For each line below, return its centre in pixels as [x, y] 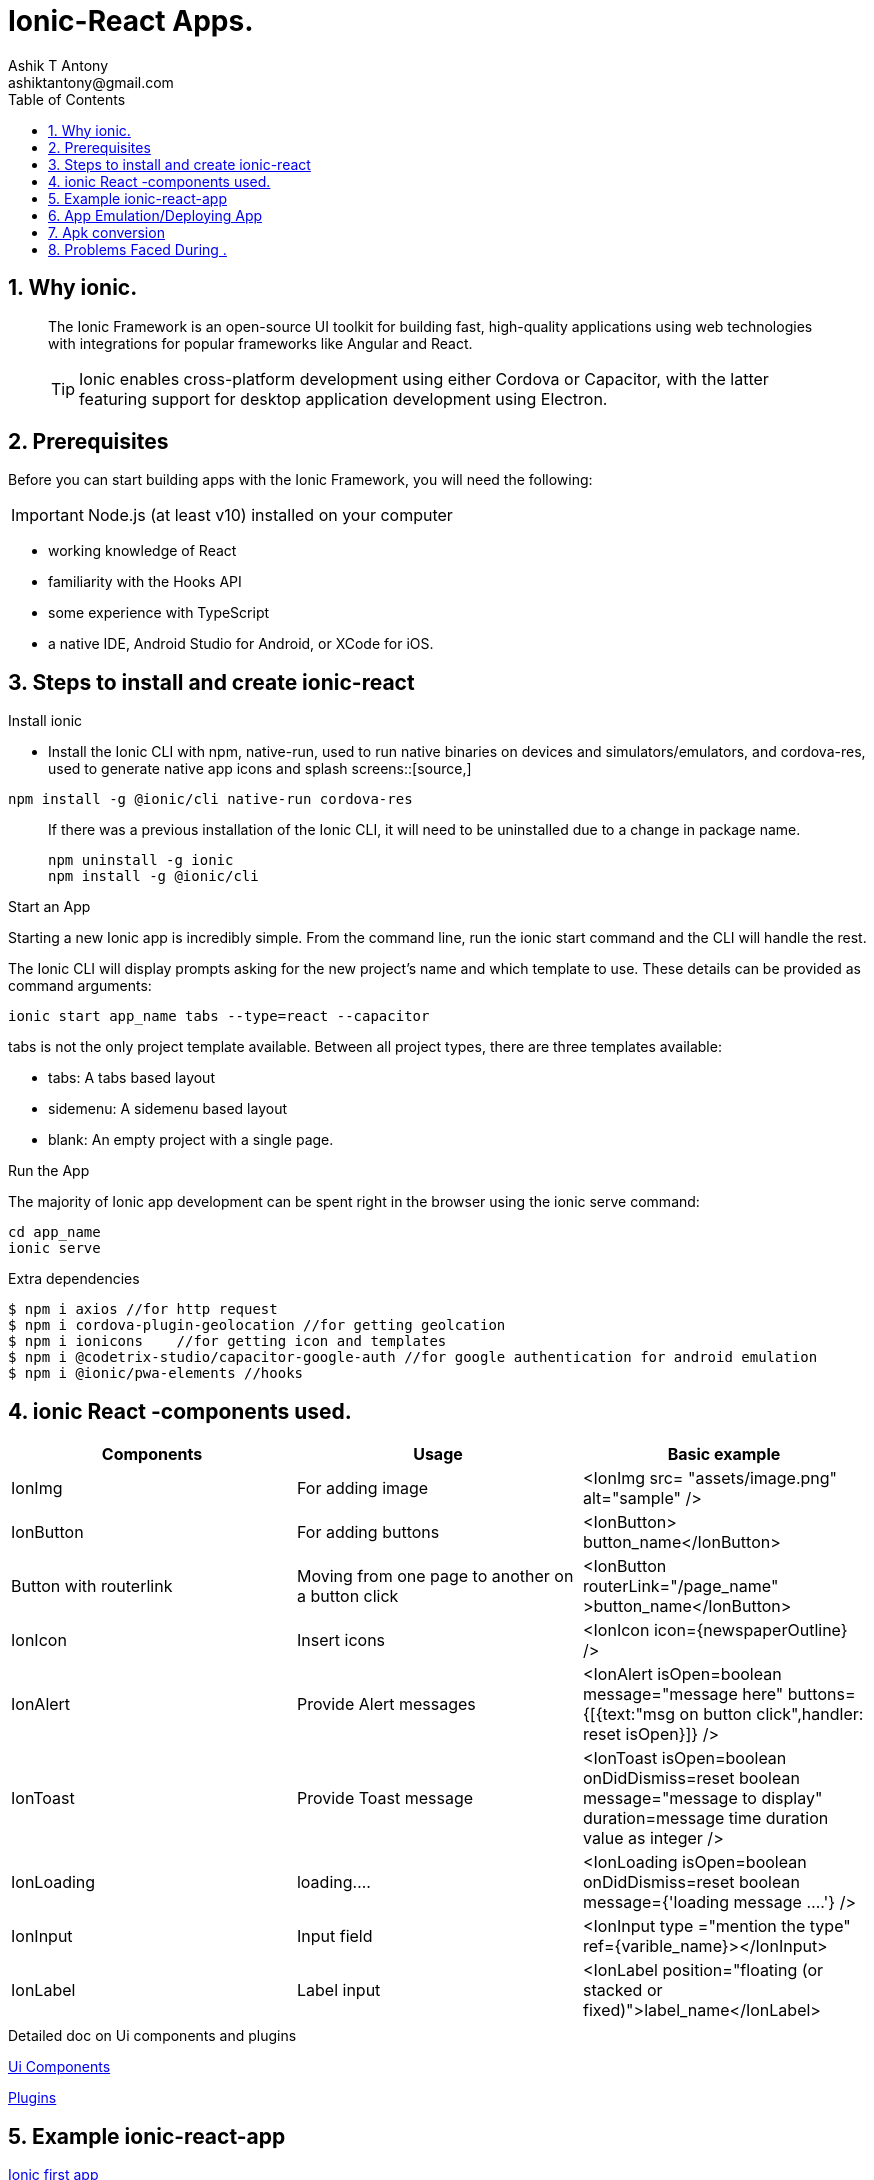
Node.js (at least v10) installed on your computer [270, 515]
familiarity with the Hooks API [145, 582]
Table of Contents [67, 99]
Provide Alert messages [386, 1704]
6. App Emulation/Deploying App [155, 215]
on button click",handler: [771, 1714]
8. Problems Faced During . [137, 249]
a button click [347, 1596]
